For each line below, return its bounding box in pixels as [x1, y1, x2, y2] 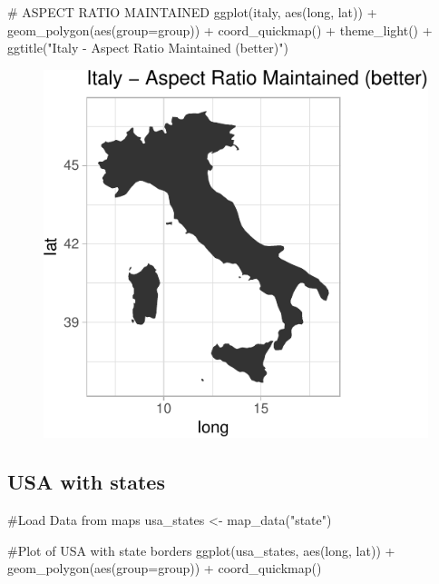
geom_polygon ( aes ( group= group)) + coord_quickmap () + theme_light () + [7, 20, 433, 39]
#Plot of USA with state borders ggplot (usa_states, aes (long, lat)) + [7, 540, 395, 559]
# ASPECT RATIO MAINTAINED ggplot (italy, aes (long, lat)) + [7, 3, 377, 21]
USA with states [7, 468, 165, 496]
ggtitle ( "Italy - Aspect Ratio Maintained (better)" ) [7, 38, 288, 57]
